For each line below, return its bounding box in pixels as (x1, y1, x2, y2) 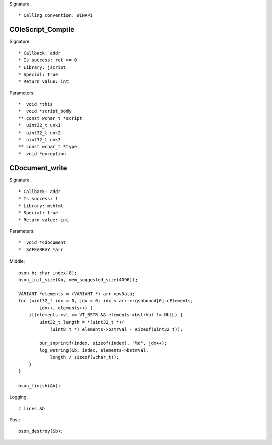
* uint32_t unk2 (18, 130, 61, 136)
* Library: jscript (18, 65, 66, 70)
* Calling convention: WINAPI (18, 13, 93, 18)
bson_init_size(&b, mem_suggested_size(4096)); (18, 277, 138, 282)
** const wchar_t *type (18, 144, 77, 150)
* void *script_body (18, 108, 72, 114)
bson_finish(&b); (18, 383, 61, 388)
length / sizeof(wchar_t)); (50, 354, 119, 360)
